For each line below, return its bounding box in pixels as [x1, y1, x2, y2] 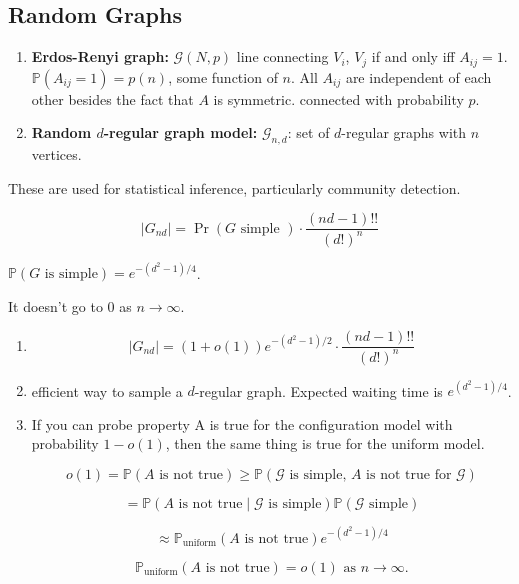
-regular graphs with [341, 122, 467, 143]
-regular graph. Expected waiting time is [194, 380, 443, 401]
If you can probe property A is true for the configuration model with [31, 413, 453, 434]
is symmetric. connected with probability [213, 88, 464, 109]
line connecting [236, 46, 329, 67]
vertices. [31, 144, 82, 165]
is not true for [366, 468, 452, 483]
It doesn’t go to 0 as [8, 295, 132, 316]
